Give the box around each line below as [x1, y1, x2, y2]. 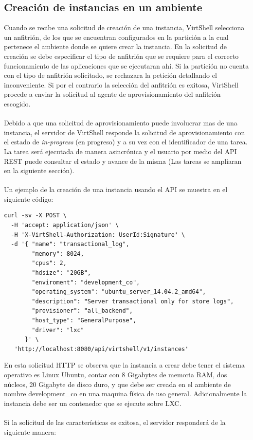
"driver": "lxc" [32, 326, 84, 334]
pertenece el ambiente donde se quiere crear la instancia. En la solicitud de [4, 41, 227, 52]
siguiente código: [4, 194, 54, 204]
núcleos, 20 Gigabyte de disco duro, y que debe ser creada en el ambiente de [4, 379, 231, 389]
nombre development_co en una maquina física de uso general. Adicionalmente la [4, 388, 247, 399]
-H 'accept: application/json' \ [11, 222, 119, 229]
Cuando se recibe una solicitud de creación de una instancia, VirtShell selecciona [4, 22, 245, 33]
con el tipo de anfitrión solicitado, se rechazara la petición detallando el [4, 70, 217, 80]
